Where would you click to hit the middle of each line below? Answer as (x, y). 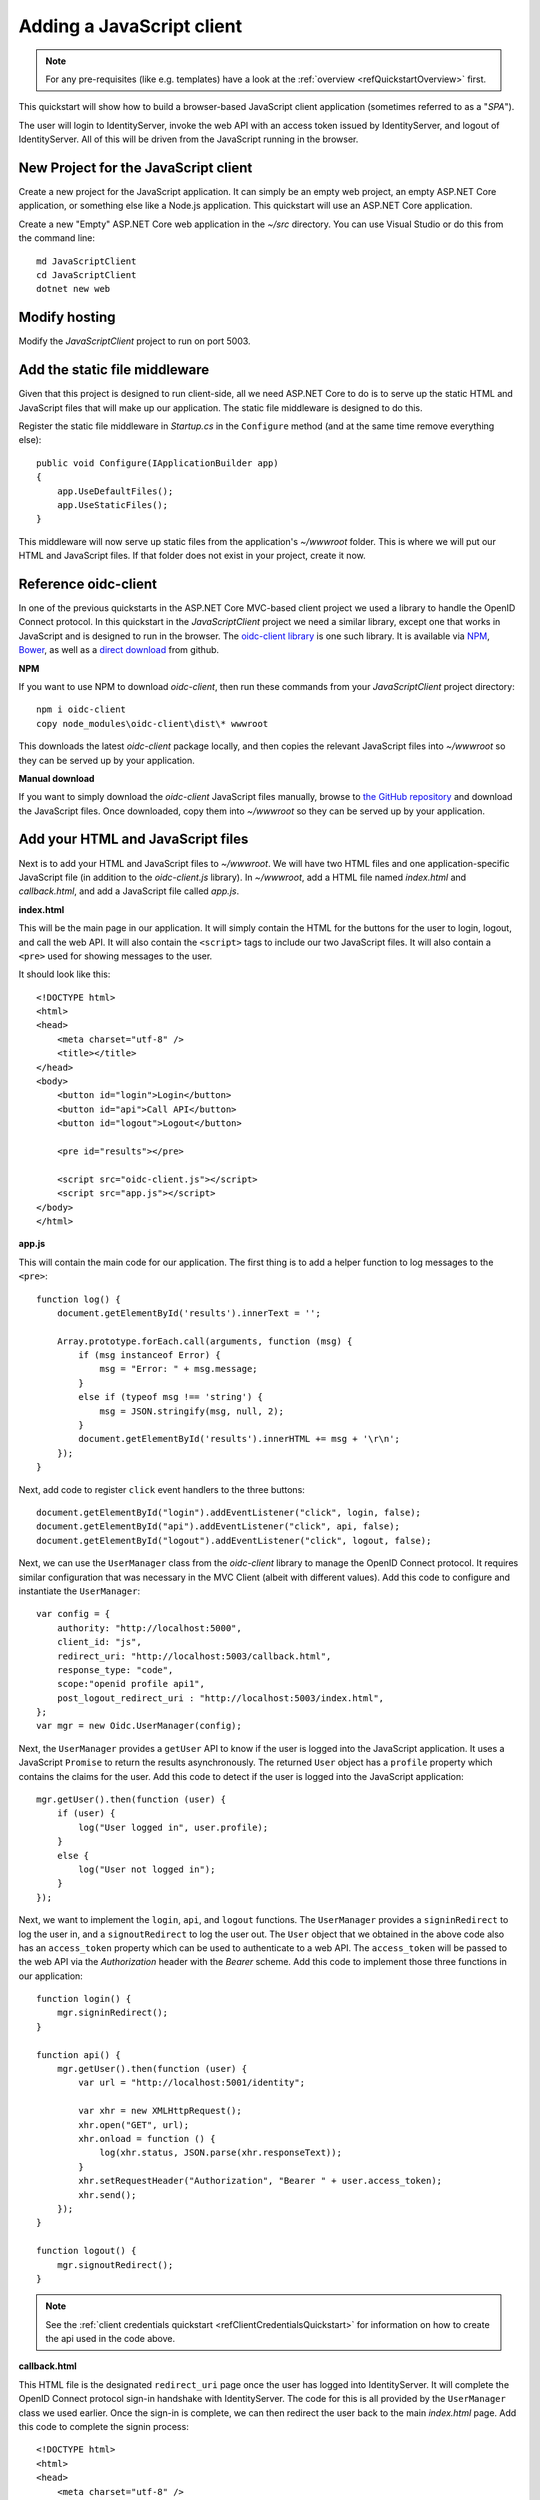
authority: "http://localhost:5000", (149, 1628)
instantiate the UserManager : (79, 1591)
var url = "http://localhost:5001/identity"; (191, 2083)
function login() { (84, 1999)
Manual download (56, 778)
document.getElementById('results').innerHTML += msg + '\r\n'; (239, 1439)
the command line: (56, 238)
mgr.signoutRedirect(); (115, 2264)
